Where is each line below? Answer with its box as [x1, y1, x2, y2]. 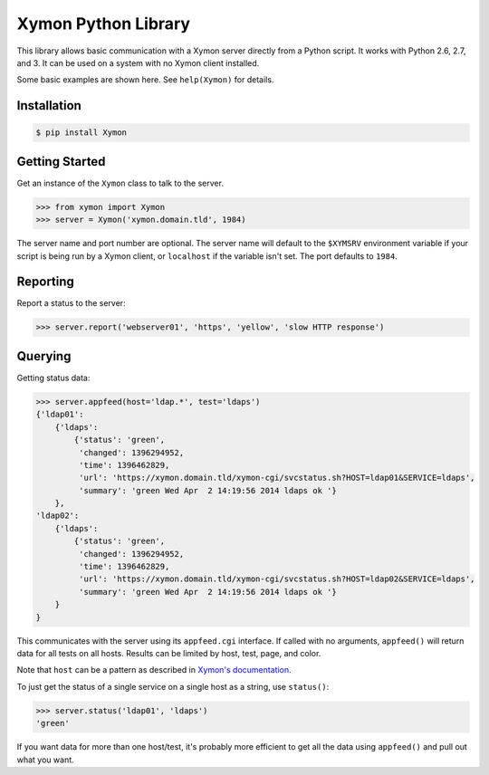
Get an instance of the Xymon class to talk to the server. [16, 177, 224, 188]
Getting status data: [16, 372, 91, 383]
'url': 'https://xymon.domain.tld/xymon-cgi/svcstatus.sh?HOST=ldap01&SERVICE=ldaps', [78, 473, 475, 483]
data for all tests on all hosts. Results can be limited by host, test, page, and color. [16, 647, 321, 658]
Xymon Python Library [16, 14, 190, 33]
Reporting [16, 274, 74, 290]
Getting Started [16, 154, 106, 169]
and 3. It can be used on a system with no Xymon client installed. [16, 57, 260, 68]
